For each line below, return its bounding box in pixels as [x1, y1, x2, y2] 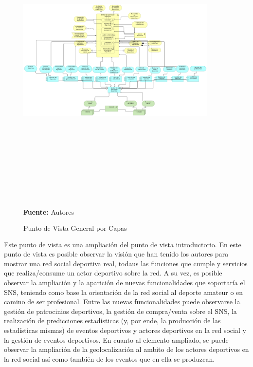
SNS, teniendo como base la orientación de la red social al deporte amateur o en [4, 287, 243, 297]
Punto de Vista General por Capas [23, 223, 127, 233]
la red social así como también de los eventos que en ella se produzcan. [4, 353, 215, 364]
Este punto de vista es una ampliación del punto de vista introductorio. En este [4, 239, 241, 249]
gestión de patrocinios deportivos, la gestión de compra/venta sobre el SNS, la [4, 306, 237, 316]
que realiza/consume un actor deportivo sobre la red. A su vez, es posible [4, 268, 222, 278]
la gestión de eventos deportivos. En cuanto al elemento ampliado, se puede [4, 334, 229, 345]
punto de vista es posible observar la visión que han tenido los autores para [4, 249, 229, 259]
